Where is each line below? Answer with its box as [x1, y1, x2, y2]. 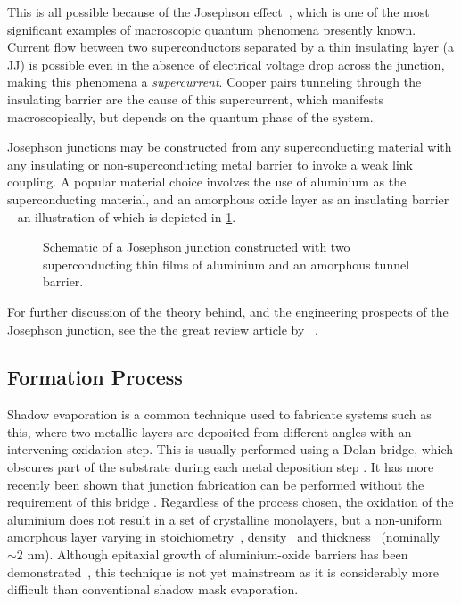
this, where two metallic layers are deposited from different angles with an [7, 422, 412, 441]
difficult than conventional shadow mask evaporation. [7, 580, 299, 599]
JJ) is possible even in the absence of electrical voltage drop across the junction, [7, 54, 445, 73]
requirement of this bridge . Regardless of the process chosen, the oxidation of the [7, 492, 454, 511]
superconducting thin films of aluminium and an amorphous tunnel [43, 254, 410, 273]
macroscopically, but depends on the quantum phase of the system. [7, 107, 374, 126]
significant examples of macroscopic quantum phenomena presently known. [7, 20, 416, 38]
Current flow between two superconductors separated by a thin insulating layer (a [7, 37, 455, 56]
